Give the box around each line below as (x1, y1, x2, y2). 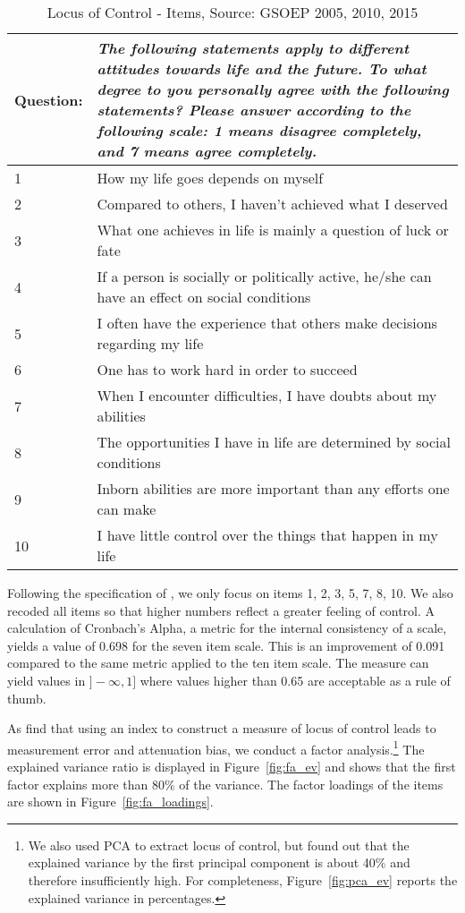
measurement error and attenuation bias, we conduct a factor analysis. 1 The (7, 737, 425, 758)
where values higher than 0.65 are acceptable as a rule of (139, 670, 451, 689)
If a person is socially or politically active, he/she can (97, 266, 432, 286)
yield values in (7, 670, 86, 689)
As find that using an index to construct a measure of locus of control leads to (7, 719, 436, 738)
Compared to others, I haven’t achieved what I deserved (97, 193, 448, 214)
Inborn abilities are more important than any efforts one (97, 478, 450, 499)
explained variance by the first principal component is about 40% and (28, 853, 410, 872)
